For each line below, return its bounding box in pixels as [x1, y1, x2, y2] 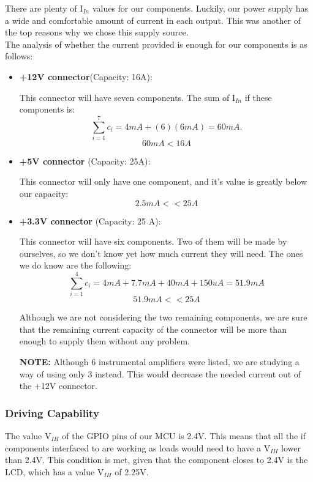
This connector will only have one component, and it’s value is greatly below [19, 175, 307, 188]
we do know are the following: [19, 259, 132, 272]
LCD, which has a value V [5, 465, 104, 478]
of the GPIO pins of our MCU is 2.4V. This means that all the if [62, 429, 306, 442]
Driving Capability [5, 405, 99, 420]
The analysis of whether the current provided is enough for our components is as [5, 37, 307, 50]
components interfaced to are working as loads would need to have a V [5, 441, 271, 454]
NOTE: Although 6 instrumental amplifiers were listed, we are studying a [19, 355, 300, 368]
